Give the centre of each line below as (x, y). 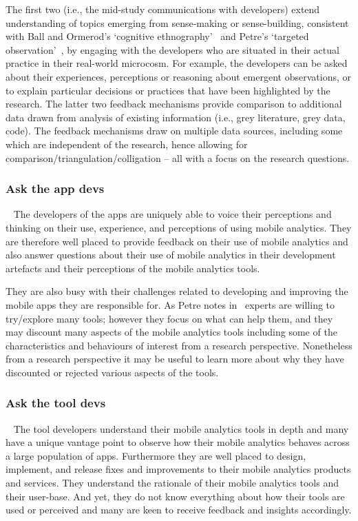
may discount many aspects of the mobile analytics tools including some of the (171, 332)
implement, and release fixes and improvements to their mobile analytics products (178, 469)
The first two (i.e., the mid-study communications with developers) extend (163, 9)
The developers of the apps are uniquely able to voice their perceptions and (172, 214)
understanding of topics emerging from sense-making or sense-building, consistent (177, 22)
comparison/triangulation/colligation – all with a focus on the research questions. (178, 157)
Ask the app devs (55, 188)
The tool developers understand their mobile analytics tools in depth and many (181, 428)
